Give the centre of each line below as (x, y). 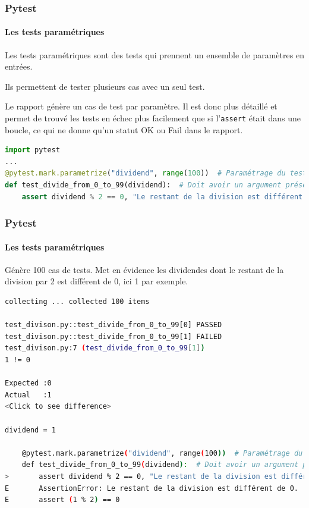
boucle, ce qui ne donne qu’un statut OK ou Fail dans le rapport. (124, 129)
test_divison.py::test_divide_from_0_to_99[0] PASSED (113, 325)
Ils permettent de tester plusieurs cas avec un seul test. (105, 86)
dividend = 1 (30, 430)
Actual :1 (28, 395)
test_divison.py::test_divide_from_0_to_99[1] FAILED (113, 336)
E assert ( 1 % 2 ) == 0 (62, 500)
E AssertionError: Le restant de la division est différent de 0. (152, 488)
